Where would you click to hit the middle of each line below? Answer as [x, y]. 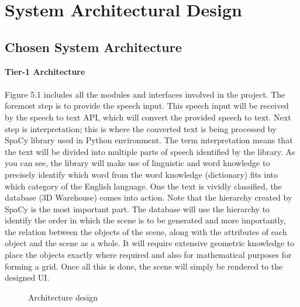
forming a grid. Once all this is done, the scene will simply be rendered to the [144, 266]
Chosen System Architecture [93, 46]
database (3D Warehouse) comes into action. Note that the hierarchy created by [149, 197]
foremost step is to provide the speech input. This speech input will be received [147, 106]
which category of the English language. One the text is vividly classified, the [143, 186]
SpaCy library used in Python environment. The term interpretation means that [149, 140]
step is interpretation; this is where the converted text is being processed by [141, 128]
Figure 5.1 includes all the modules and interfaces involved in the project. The [145, 94]
